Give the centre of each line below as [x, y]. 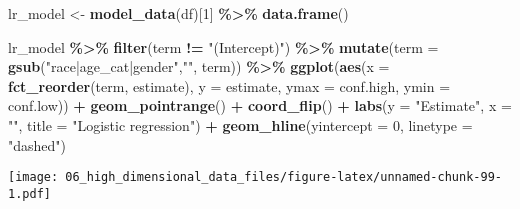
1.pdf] [29, 193]
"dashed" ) [37, 144]
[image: [33, 177]
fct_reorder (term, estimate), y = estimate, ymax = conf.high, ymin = [229, 85]
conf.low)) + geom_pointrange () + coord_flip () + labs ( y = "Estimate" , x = [260, 105]
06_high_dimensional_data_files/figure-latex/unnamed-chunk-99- [283, 177]
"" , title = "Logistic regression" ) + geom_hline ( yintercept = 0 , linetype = [240, 124]
